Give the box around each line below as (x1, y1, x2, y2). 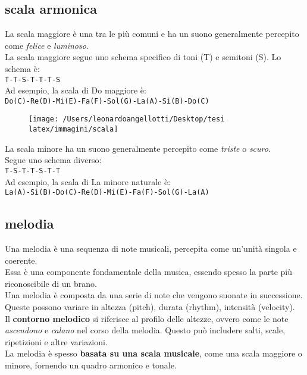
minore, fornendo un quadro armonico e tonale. (5, 359, 177, 371)
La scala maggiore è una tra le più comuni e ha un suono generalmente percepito (5, 27, 299, 40)
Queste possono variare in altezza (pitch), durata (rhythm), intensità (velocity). (5, 301, 295, 313)
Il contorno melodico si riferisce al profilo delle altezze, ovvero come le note (5, 312, 289, 324)
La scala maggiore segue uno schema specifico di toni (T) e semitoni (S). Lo (5, 51, 281, 63)
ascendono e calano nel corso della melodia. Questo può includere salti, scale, (5, 324, 286, 336)
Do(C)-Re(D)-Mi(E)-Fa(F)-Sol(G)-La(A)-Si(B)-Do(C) (5, 96, 209, 105)
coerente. (5, 254, 37, 266)
